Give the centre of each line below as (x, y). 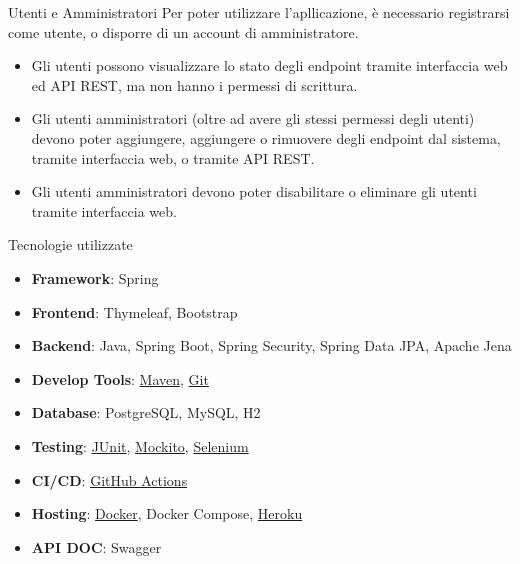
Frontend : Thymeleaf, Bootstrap (134, 311)
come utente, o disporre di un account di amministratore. (183, 31)
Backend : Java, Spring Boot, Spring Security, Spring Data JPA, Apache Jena (271, 345)
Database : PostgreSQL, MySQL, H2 (146, 412)
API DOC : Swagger (96, 546)
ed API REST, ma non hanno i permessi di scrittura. (194, 84)
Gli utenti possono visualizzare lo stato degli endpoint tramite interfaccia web (269, 65)
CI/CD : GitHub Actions (109, 479)
